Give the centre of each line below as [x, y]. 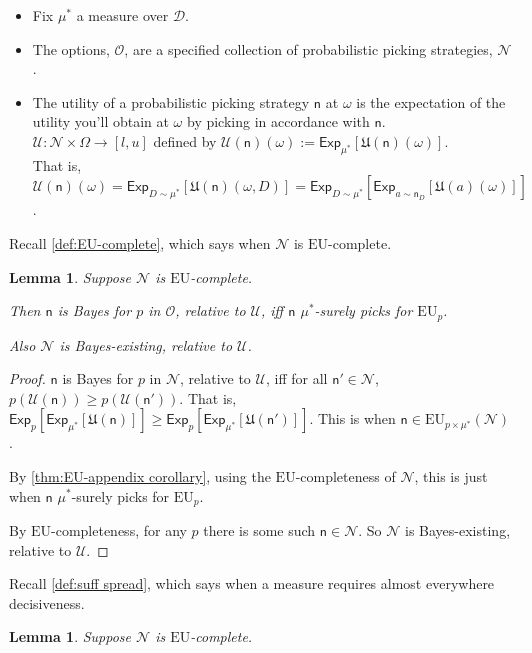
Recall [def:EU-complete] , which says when [140, 242]
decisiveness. [47, 602]
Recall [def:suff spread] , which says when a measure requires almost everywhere [252, 583]
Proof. [27, 378]
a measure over [122, 15]
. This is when [352, 418]
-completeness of [345, 475]
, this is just [451, 475]
